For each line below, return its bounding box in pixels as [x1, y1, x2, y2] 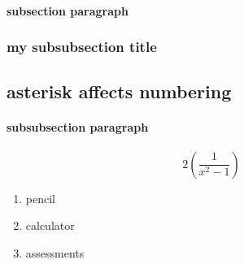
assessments [25, 244, 85, 261]
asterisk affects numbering [7, 79, 232, 104]
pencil [25, 189, 55, 206]
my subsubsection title [7, 37, 157, 57]
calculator [25, 217, 75, 234]
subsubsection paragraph [7, 119, 149, 136]
